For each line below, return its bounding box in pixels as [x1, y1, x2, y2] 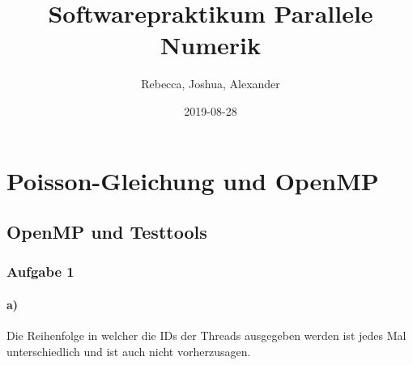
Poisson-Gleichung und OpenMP [6, 163, 379, 197]
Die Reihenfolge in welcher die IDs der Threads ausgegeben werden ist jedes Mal [6, 327, 407, 344]
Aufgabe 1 [6, 261, 75, 282]
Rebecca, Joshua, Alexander [141, 75, 280, 92]
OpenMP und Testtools [6, 219, 207, 244]
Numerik [160, 28, 261, 62]
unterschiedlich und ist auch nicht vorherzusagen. [6, 342, 251, 359]
